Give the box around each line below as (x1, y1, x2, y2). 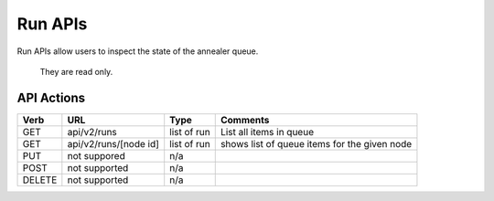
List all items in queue (220, 125, 315, 138)
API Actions (16, 90, 86, 105)
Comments (220, 113, 270, 126)
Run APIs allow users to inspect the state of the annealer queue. (16, 46, 259, 57)
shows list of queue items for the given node (220, 137, 413, 150)
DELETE (22, 174, 58, 186)
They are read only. (39, 66, 113, 77)
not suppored (67, 149, 125, 162)
